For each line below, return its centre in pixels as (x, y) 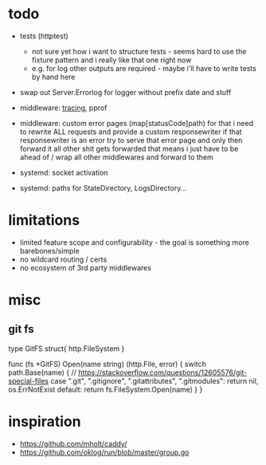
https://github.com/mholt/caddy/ (73, 443)
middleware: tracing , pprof (63, 108)
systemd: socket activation (64, 172)
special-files (29, 380)
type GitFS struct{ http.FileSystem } (66, 349)
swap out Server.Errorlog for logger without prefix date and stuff (125, 92)
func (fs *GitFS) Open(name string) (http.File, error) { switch (108, 364)
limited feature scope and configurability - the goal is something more (134, 242)
